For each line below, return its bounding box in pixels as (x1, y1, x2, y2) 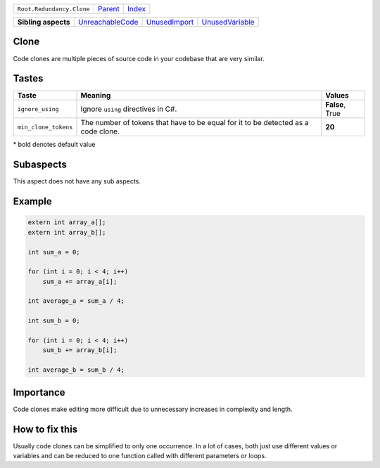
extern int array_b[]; (27, 228, 106, 236)
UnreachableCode (77, 18, 139, 27)
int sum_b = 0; (27, 317, 80, 325)
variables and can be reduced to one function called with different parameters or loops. (13, 451, 267, 460)
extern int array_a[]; (27, 219, 106, 226)
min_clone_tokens (17, 123, 73, 131)
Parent (97, 4, 120, 13)
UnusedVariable (201, 18, 255, 27)
